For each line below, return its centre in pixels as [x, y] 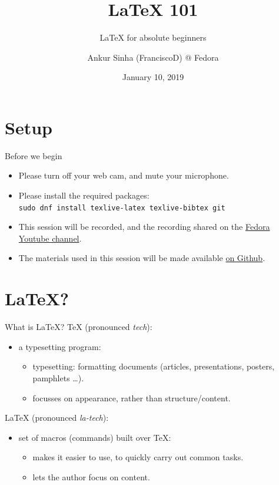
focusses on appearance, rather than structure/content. [132, 397]
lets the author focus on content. [91, 476]
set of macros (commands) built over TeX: [95, 437]
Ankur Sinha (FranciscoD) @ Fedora [153, 57]
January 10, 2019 [153, 77]
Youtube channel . [50, 238]
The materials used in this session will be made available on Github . [142, 258]
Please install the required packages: [84, 195]
